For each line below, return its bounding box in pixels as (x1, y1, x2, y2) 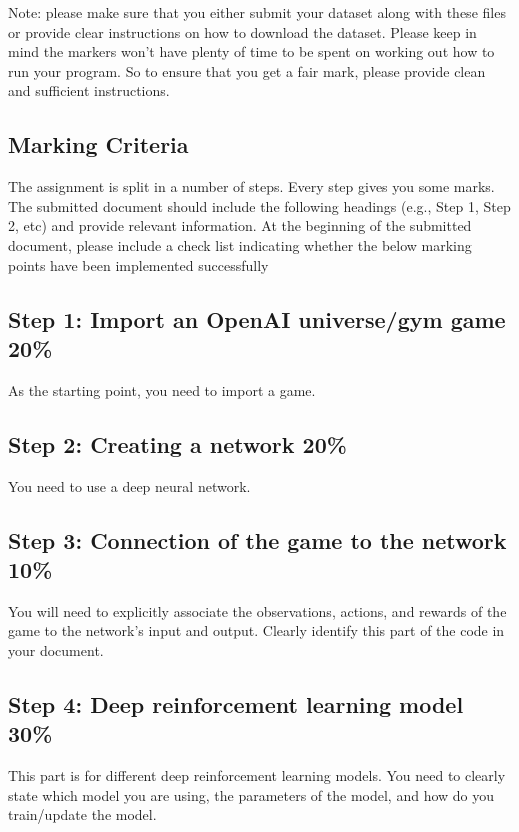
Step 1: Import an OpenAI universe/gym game (8, 303, 506, 334)
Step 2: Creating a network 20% (8, 428, 347, 459)
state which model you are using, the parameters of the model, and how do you (8, 784, 495, 805)
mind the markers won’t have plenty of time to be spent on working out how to (8, 41, 495, 62)
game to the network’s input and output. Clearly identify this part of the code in (8, 620, 505, 641)
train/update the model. (8, 804, 157, 825)
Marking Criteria (8, 129, 189, 160)
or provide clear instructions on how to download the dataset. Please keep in (8, 21, 477, 42)
